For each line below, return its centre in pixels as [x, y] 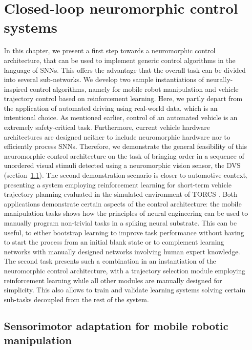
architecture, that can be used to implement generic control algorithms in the [120, 60]
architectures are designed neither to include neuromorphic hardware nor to [117, 136]
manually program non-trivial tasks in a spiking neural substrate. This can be [120, 223]
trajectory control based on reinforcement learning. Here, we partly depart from [123, 98]
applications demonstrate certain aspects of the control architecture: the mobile [123, 203]
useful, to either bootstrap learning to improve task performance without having [124, 232]
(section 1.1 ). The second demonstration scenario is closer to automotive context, [126, 175]
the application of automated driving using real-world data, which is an [111, 108]
